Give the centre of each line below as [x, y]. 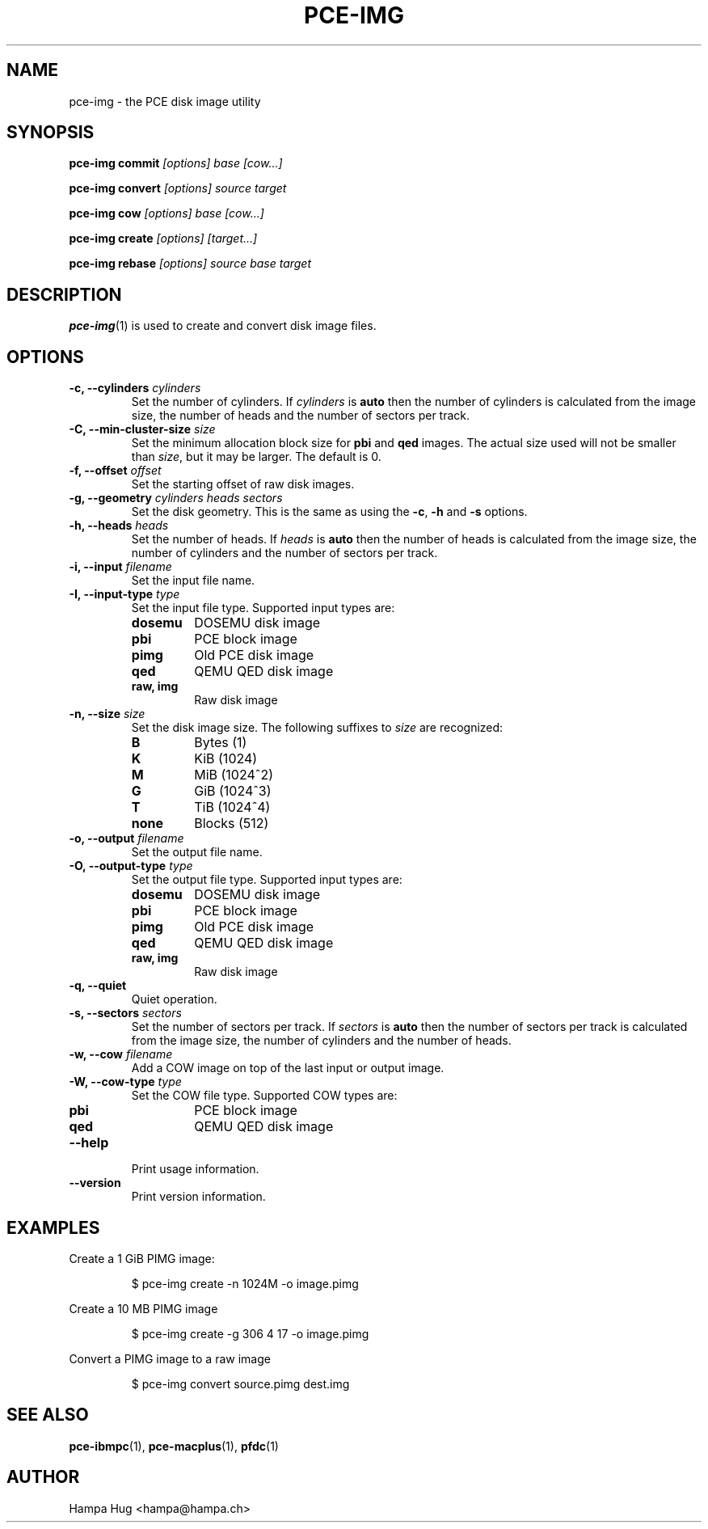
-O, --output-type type [131, 866]
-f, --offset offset [115, 471]
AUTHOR [43, 1477]
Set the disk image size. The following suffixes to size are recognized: [317, 728]
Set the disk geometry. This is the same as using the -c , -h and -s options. [329, 512]
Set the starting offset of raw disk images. [243, 484]
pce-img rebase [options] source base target [190, 264]
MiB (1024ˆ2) [234, 775]
